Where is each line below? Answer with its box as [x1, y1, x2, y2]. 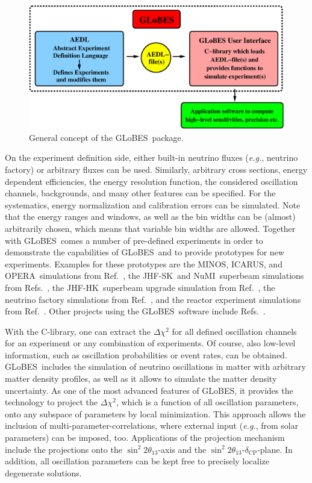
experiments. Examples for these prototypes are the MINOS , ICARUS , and [5, 257, 282, 270]
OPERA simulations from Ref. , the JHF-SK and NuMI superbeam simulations [5, 269, 304, 282]
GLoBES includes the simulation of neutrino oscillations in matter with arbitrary [5, 360, 306, 373]
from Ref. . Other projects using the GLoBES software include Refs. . [5, 305, 266, 317]
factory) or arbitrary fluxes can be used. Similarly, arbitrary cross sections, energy [5, 163, 308, 175]
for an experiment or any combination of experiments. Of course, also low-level [5, 337, 296, 349]
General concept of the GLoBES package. [29, 131, 184, 143]
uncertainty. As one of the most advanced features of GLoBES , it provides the [5, 384, 293, 396]
